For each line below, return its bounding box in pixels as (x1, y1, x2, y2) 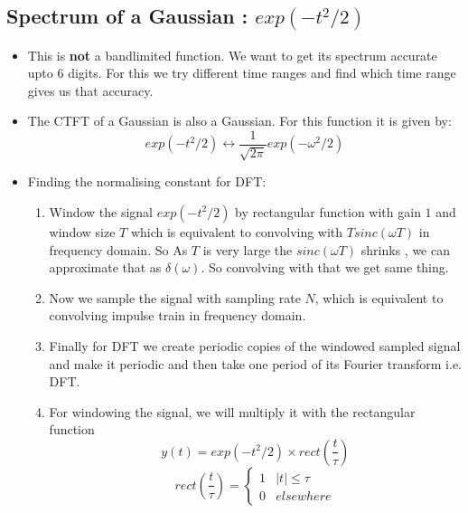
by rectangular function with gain (235, 202, 421, 221)
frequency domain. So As (49, 240, 188, 259)
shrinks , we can (360, 240, 450, 259)
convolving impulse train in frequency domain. (49, 306, 306, 325)
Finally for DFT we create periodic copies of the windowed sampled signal (49, 336, 461, 355)
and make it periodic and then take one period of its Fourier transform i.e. (49, 354, 462, 373)
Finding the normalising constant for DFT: (27, 172, 267, 191)
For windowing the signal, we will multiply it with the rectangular (49, 402, 416, 421)
